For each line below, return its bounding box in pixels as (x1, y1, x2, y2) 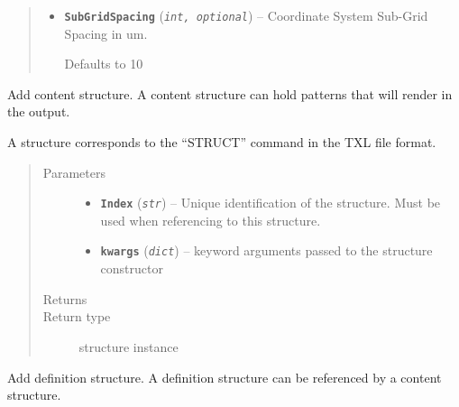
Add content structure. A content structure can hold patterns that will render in (7, 84, 453, 103)
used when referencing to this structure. (100, 210, 321, 229)
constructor (100, 259, 163, 278)
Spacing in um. (64, 23, 148, 42)
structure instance (78, 337, 179, 356)
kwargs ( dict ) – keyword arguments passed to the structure (100, 241, 433, 260)
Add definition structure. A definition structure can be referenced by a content (7, 367, 442, 386)
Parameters (42, 162, 106, 181)
